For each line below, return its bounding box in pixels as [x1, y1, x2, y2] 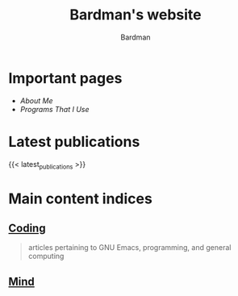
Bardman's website [69, 6, 202, 24]
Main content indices [8, 190, 153, 207]
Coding [8, 222, 46, 235]
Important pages [8, 69, 123, 87]
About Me [19, 95, 53, 106]
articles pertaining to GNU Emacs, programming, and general [27, 243, 232, 252]
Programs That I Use [19, 104, 90, 114]
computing [27, 252, 65, 261]
